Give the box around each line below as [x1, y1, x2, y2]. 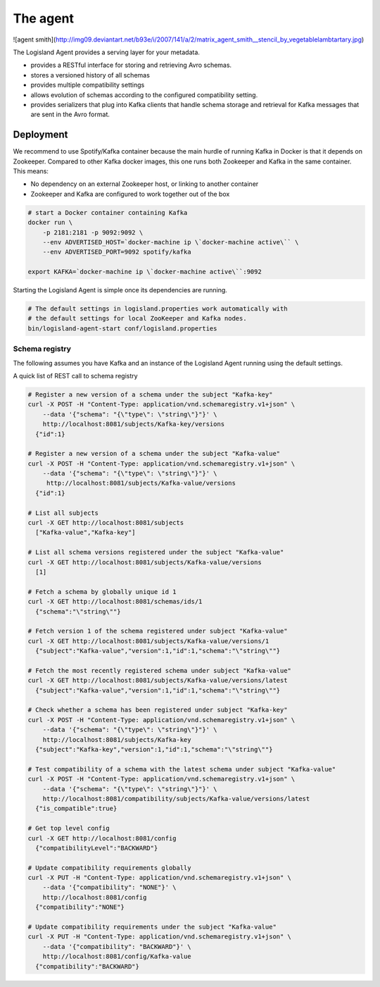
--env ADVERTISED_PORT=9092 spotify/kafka [42, 248, 191, 256]
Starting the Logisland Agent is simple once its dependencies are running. [13, 286, 228, 294]
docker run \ [27, 218, 73, 227]
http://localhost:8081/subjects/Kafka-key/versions [42, 420, 225, 428]
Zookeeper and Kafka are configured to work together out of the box [30, 190, 230, 198]
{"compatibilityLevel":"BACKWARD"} [35, 844, 158, 852]
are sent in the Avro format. [30, 110, 110, 119]
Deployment [13, 129, 68, 141]
